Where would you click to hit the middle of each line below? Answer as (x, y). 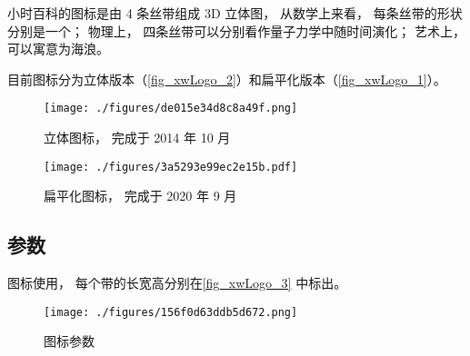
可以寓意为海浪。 (58, 49)
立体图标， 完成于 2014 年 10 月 (137, 138)
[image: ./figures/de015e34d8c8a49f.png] (171, 109)
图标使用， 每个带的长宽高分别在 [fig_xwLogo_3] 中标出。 (177, 283)
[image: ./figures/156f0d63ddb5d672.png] (171, 312)
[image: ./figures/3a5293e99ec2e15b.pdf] (171, 167)
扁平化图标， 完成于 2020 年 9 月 (140, 196)
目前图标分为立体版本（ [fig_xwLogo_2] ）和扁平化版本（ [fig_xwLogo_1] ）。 (227, 79)
